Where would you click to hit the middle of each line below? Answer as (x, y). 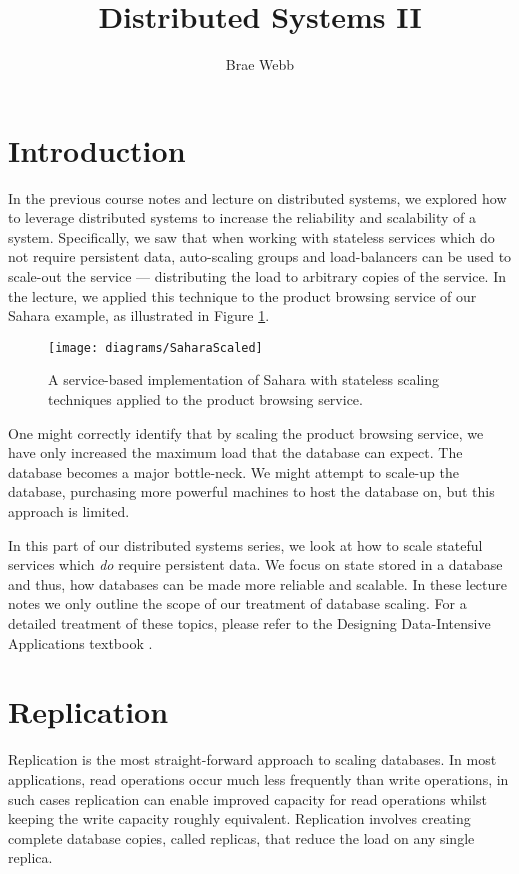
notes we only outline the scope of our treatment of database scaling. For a (237, 603)
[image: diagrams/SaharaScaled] (155, 347)
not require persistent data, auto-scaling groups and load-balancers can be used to (260, 256)
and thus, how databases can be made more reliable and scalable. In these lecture (258, 583)
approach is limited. (69, 511)
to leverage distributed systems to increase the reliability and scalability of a (242, 217)
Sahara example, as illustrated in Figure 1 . (139, 315)
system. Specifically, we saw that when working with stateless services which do (251, 236)
